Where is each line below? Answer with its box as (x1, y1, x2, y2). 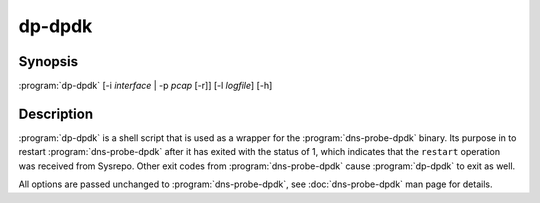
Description (18, 105, 94, 122)
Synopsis (18, 53, 79, 70)
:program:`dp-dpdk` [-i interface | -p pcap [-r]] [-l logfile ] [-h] (18, 80, 273, 92)
